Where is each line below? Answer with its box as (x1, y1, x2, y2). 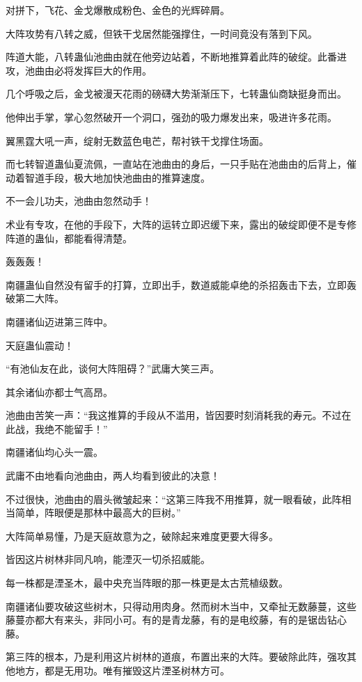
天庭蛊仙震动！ (6, 338, 74, 352)
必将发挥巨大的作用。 (54, 63, 152, 77)
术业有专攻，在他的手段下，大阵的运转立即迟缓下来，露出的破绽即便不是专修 (6, 216, 356, 231)
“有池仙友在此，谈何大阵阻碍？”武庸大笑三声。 (6, 361, 220, 376)
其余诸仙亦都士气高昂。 (6, 384, 113, 399)
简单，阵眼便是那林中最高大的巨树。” (15, 505, 181, 520)
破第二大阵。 (6, 291, 64, 306)
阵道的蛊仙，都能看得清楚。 (6, 230, 132, 245)
